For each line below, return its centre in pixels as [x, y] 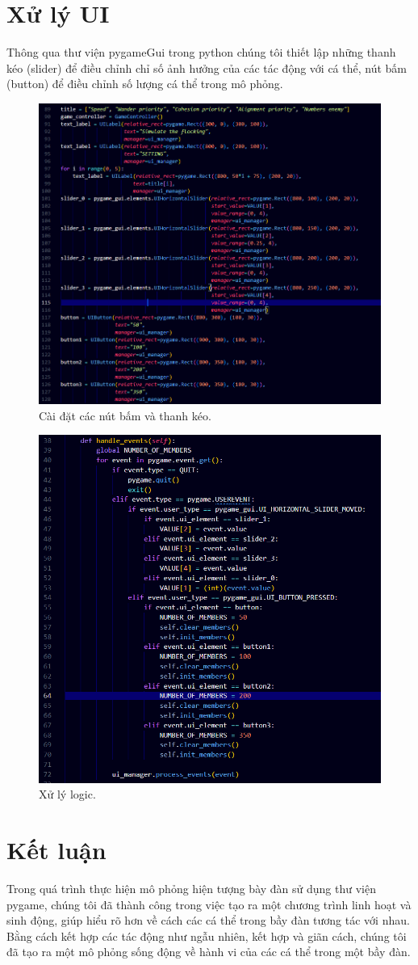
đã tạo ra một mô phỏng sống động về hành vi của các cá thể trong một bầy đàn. [209, 952]
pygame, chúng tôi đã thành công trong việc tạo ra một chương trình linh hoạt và [209, 904]
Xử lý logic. [67, 794]
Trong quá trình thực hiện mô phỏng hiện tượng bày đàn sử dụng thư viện [191, 888]
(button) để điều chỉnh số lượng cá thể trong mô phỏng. [145, 84]
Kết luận [56, 849]
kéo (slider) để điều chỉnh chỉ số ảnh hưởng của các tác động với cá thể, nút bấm [207, 67]
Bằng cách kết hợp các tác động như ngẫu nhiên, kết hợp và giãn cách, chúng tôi [207, 936]
